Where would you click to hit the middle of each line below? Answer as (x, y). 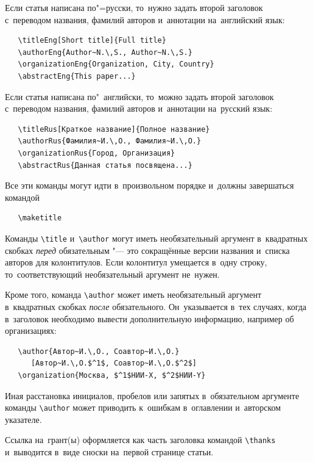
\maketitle (40, 218)
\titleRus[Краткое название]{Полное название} (114, 129)
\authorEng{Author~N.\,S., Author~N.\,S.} (105, 52)
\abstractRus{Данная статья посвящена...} (105, 165)
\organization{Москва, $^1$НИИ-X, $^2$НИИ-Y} (112, 375)
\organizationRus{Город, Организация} (97, 153)
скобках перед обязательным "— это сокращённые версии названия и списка (147, 250)
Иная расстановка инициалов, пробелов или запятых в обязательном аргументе (152, 395)
